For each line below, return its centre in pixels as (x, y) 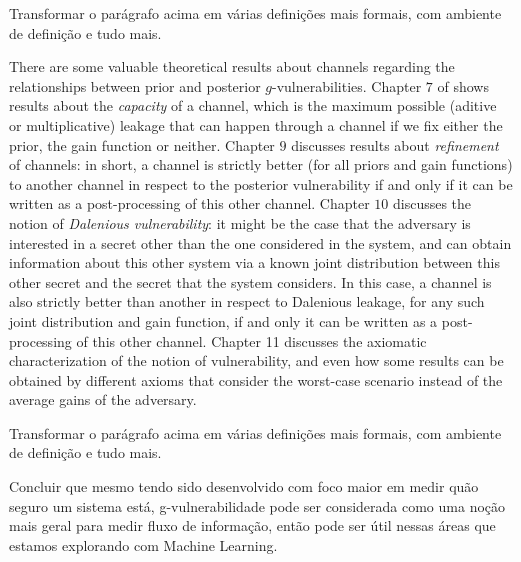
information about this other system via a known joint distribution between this (254, 262)
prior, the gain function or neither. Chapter (142, 144)
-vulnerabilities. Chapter (347, 85)
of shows (463, 85)
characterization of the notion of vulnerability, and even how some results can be (256, 360)
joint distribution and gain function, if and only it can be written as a (223, 320)
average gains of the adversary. (103, 399)
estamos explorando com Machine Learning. (143, 544)
